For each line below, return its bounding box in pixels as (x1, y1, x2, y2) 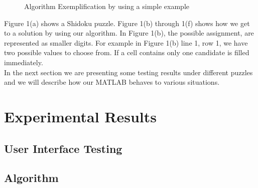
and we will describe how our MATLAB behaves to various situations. (4, 77, 220, 87)
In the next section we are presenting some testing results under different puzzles (4, 67, 253, 77)
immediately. (4, 57, 43, 67)
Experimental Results (4, 106, 157, 126)
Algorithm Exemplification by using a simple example (24, 1, 190, 11)
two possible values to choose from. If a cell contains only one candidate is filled (4, 47, 249, 58)
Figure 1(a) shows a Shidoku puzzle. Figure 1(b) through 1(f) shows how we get (4, 18, 250, 28)
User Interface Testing (4, 140, 122, 156)
